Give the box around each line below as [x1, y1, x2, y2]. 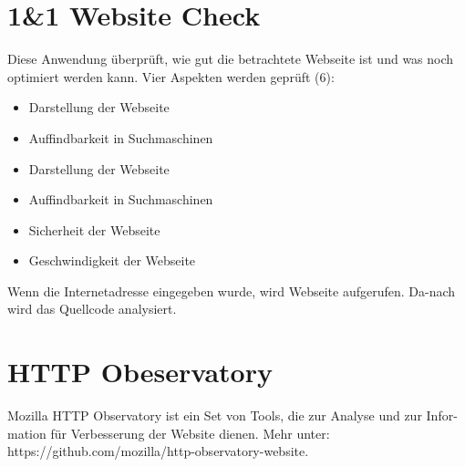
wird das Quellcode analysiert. [7, 299, 177, 318]
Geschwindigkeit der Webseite [28, 251, 196, 270]
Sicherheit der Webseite [28, 220, 160, 239]
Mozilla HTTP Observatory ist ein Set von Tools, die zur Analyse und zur [7, 406, 422, 425]
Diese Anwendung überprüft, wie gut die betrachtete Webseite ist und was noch [7, 49, 454, 68]
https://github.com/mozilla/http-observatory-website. [7, 441, 309, 461]
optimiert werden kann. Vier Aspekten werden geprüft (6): [7, 67, 335, 86]
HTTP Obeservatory [7, 353, 273, 390]
